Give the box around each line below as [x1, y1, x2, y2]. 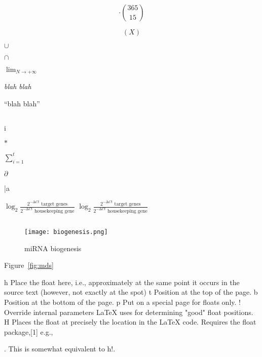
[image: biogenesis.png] [24, 228, 108, 235]
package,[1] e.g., [4, 326, 53, 337]
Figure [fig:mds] [4, 260, 54, 270]
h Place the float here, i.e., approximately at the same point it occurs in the [4, 276, 240, 287]
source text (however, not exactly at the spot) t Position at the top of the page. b [4, 287, 258, 297]
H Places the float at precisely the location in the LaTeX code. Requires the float [4, 316, 256, 327]
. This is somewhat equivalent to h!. [4, 343, 116, 354]
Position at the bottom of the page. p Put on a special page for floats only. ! [4, 296, 241, 307]
